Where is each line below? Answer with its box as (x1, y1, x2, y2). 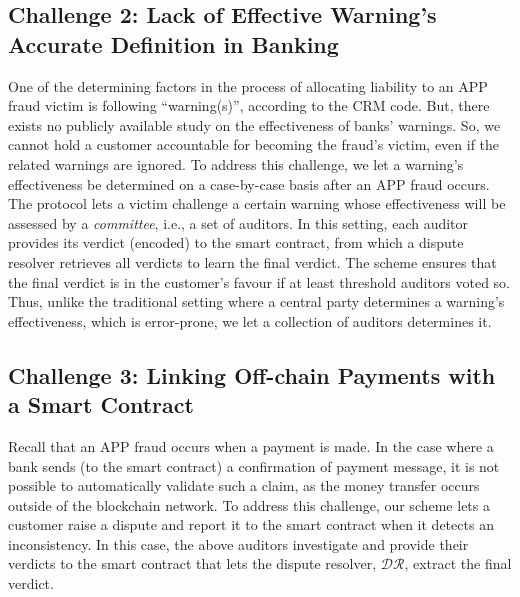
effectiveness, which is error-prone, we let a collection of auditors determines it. (8, 310, 492, 331)
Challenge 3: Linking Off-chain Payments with (8, 359, 496, 390)
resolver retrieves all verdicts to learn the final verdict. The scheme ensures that (8, 251, 497, 272)
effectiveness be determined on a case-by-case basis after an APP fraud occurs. (8, 173, 490, 194)
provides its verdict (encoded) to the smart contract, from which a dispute (8, 232, 464, 253)
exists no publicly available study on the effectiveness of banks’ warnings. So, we (8, 114, 501, 135)
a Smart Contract (8, 389, 194, 420)
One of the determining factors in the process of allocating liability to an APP (8, 75, 488, 96)
